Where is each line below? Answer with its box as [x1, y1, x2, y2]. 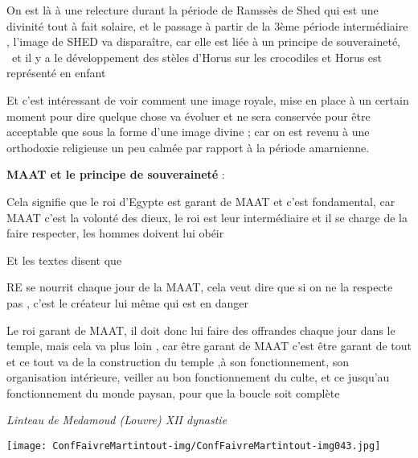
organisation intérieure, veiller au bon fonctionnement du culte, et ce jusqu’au [6, 369, 390, 386]
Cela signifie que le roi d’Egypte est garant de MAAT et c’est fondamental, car [6, 192, 395, 209]
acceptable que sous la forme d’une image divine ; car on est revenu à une [6, 123, 370, 140]
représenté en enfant [6, 64, 106, 81]
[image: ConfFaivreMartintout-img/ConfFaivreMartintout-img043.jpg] [6, 440, 381, 452]
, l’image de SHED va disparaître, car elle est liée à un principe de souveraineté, [6, 33, 401, 50]
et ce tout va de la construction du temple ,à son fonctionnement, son [6, 353, 350, 369]
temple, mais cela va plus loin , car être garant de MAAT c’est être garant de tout [6, 337, 412, 354]
